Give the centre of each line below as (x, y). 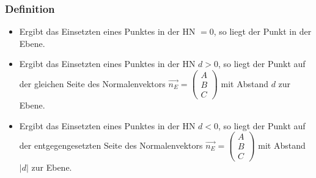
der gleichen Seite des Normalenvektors (92, 83)
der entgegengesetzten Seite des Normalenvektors (111, 145)
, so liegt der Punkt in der (263, 31)
